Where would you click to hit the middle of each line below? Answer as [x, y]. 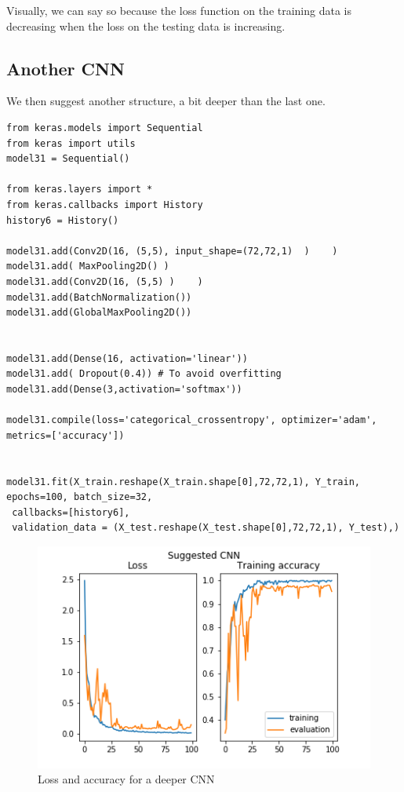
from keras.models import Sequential [105, 128]
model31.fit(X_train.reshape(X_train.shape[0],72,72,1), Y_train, [184, 482]
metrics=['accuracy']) [66, 435]
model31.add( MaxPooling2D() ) [88, 266]
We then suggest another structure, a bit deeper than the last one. [166, 101]
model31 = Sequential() [68, 159]
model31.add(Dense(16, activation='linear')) [127, 358]
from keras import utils [71, 143]
